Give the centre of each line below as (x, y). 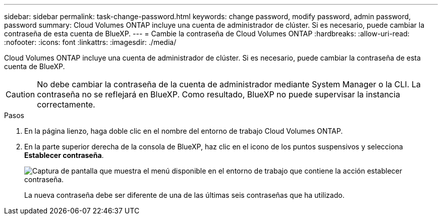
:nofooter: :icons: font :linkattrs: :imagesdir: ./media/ (90, 42)
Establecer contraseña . (64, 155)
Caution (20, 94)
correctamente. (66, 104)
